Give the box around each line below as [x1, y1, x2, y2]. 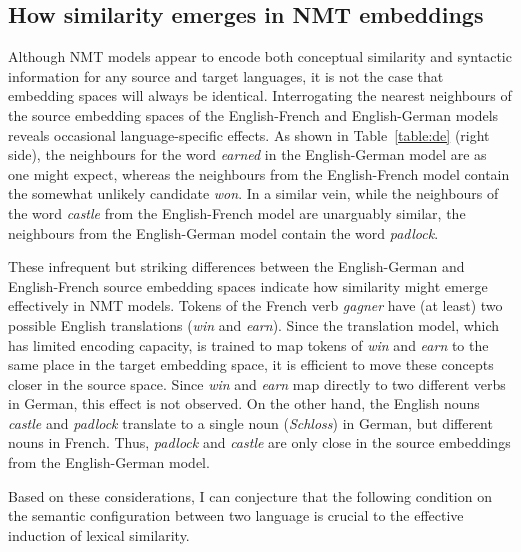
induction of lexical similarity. [8, 524, 190, 545]
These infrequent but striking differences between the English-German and [8, 256, 465, 277]
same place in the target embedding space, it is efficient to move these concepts [8, 354, 494, 375]
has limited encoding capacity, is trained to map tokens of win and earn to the [8, 334, 489, 355]
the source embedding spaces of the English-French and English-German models [8, 104, 499, 125]
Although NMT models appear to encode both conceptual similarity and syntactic [8, 46, 512, 67]
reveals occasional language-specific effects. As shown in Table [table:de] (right [8, 124, 490, 145]
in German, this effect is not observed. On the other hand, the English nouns [8, 393, 480, 414]
